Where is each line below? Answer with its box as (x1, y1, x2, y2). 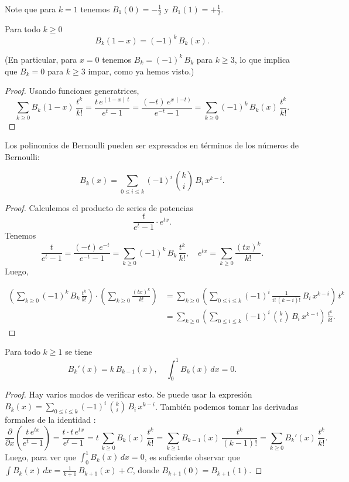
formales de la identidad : (5, 413, 96, 426)
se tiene (65, 345, 93, 358)
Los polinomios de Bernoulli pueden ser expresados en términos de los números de (5, 139, 299, 151)
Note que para (5, 3, 56, 15)
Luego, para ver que (5, 450, 76, 463)
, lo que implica (234, 53, 290, 65)
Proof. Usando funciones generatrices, (5, 84, 139, 97)
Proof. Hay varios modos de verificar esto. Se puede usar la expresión (5, 388, 252, 400)
